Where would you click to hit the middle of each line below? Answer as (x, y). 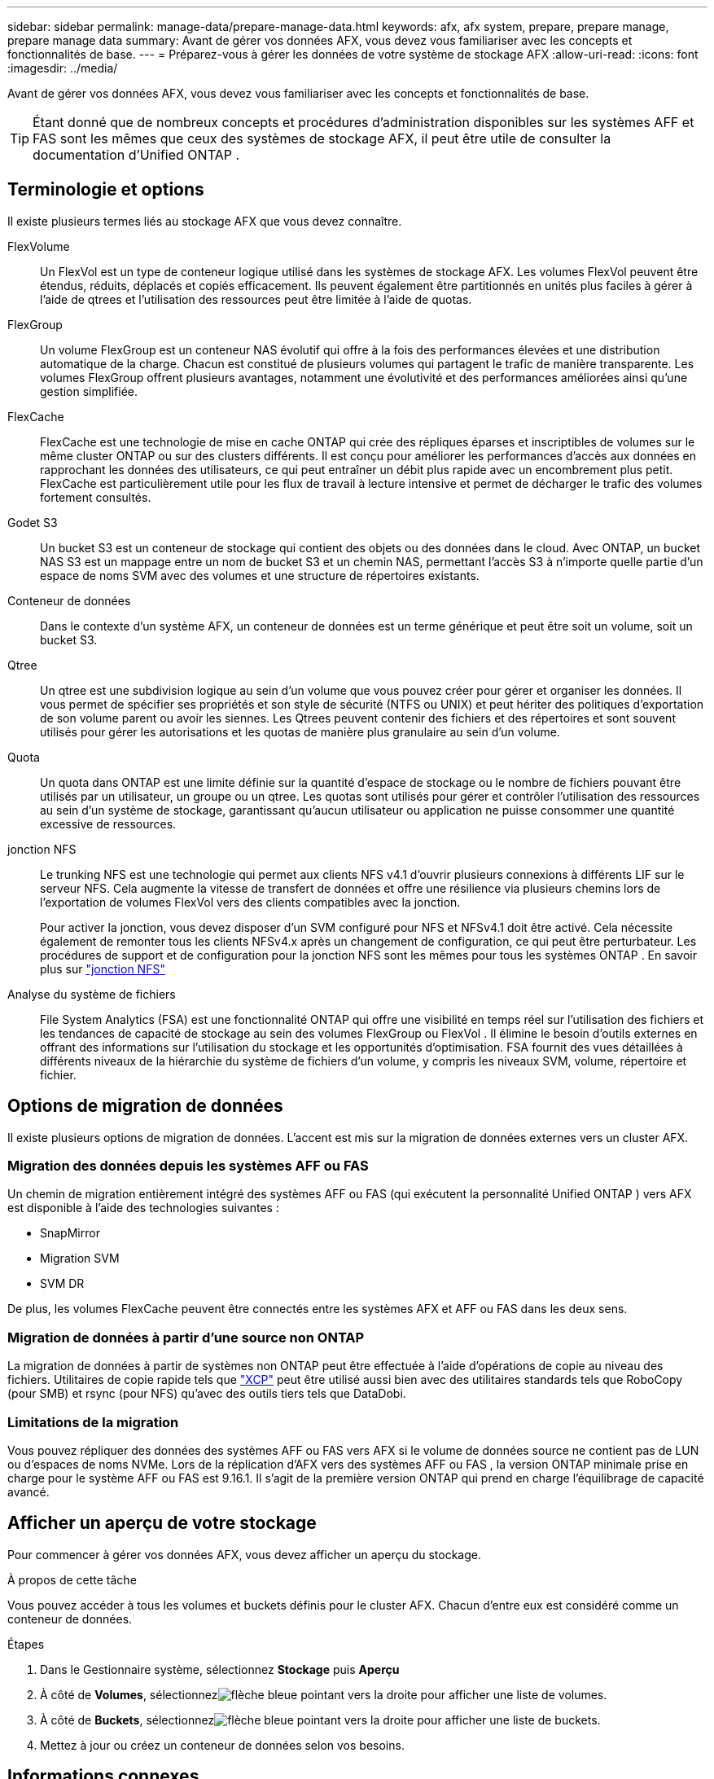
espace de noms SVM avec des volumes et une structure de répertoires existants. (260, 575)
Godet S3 (33, 522)
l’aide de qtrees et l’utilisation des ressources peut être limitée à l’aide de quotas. (256, 299)
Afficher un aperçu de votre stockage (162, 1523)
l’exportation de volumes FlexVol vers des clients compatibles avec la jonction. (250, 902)
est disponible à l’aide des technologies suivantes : (143, 1208)
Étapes (26, 1644)
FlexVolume (39, 246)
